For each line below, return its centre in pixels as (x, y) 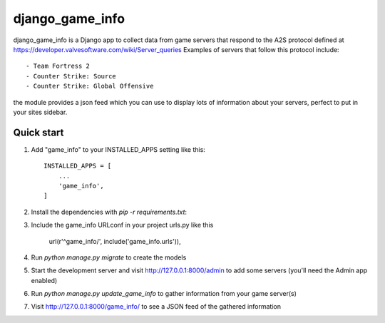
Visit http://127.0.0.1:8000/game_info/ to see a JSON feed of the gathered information (156, 307)
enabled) (44, 280)
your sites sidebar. (40, 112)
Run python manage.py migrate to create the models (109, 257)
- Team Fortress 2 (58, 66)
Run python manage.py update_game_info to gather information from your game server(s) (164, 294)
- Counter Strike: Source (71, 76)
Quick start (38, 132)
